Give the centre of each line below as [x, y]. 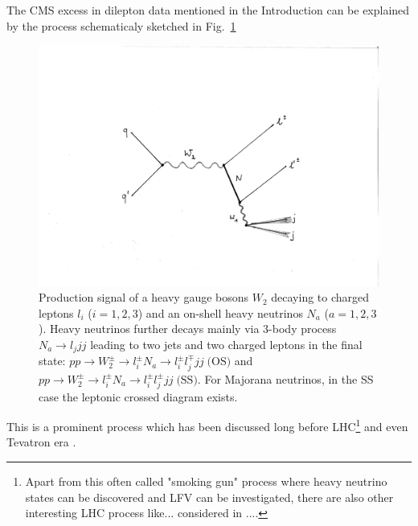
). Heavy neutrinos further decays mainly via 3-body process [188, 329]
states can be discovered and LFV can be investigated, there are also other [209, 497]
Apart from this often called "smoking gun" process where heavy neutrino [206, 481]
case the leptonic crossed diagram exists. [138, 396]
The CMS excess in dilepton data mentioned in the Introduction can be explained [208, 10]
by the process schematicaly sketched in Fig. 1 [121, 25]
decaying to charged [320, 297]
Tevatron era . [41, 442]
